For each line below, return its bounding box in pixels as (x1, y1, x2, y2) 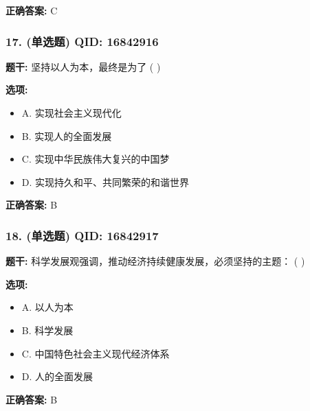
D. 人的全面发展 (21, 369, 93, 384)
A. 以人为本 (21, 300, 74, 314)
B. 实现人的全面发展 (21, 128, 112, 143)
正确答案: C (5, 3, 58, 17)
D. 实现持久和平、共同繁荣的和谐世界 (21, 174, 190, 189)
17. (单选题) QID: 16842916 (5, 32, 159, 49)
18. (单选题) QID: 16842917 (5, 226, 159, 244)
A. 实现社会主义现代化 (21, 106, 122, 119)
